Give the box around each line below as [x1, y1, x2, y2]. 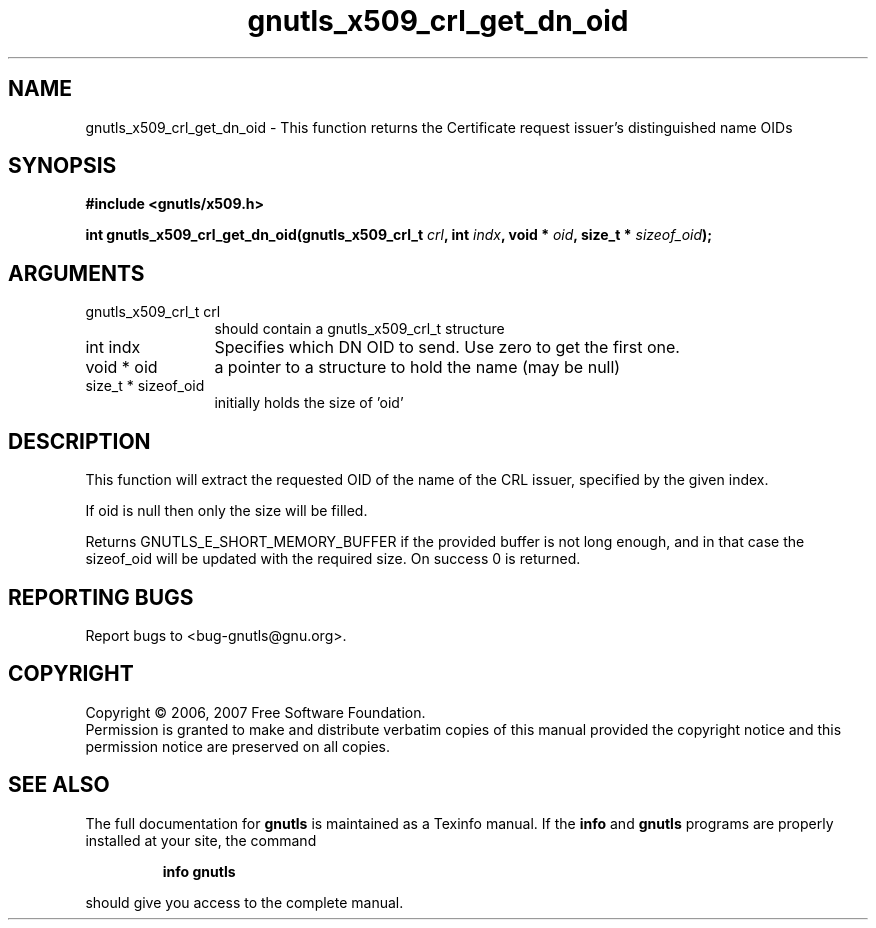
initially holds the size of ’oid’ [214, 394, 404, 412]
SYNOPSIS [8, 153, 117, 179]
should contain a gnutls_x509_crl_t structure [214, 320, 505, 338]
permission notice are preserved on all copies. [85, 737, 390, 755]
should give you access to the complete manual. [85, 893, 404, 911]
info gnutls [162, 862, 236, 880]
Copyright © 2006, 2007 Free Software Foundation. [85, 703, 426, 721]
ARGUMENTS [8, 260, 145, 286]
